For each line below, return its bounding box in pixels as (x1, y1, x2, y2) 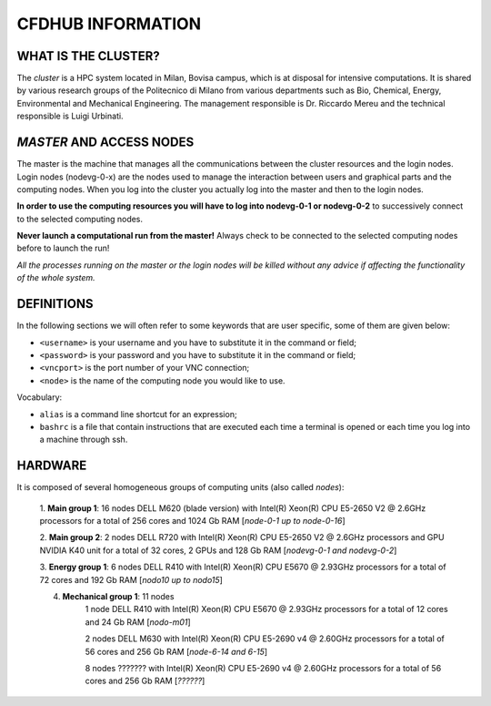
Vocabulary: (16, 392, 63, 403)
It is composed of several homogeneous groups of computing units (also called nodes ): (16, 482, 345, 493)
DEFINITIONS (16, 296, 94, 312)
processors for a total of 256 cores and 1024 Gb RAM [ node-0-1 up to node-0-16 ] (39, 515, 346, 526)
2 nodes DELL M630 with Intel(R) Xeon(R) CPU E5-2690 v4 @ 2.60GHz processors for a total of (85, 633, 446, 644)
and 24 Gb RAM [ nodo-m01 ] (85, 616, 191, 628)
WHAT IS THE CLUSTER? (16, 48, 161, 64)
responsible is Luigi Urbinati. (16, 110, 124, 122)
